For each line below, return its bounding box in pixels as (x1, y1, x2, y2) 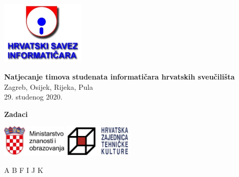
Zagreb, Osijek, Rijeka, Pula (4, 81, 93, 92)
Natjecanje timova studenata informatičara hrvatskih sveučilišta (4, 71, 235, 82)
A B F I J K (4, 164, 44, 175)
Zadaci (4, 108, 28, 119)
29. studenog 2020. (4, 91, 63, 102)
